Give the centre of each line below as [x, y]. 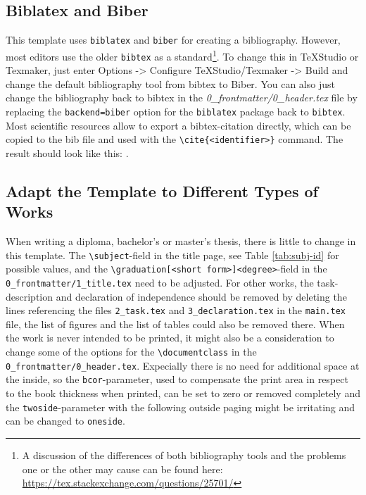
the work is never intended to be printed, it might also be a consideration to [170, 338]
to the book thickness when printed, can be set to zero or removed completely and [183, 393]
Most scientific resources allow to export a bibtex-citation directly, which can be [178, 125]
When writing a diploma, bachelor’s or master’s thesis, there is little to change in [181, 241]
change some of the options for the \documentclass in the [131, 352]
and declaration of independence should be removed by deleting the [201, 296]
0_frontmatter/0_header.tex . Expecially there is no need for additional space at [183, 365]
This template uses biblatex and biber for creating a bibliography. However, [173, 40]
